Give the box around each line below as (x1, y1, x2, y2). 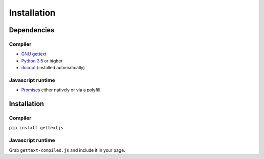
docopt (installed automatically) (21, 65, 85, 71)
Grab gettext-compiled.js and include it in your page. (9, 147, 126, 153)
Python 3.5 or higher (21, 58, 63, 63)
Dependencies (9, 26, 55, 34)
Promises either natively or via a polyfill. (21, 87, 102, 93)
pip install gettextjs (9, 125, 64, 131)
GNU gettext (21, 51, 46, 57)
